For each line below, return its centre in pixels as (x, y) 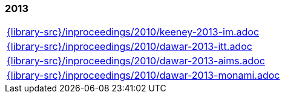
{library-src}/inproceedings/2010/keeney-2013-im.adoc (133, 32)
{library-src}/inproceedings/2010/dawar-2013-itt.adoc (129, 47)
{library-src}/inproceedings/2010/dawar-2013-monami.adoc (143, 75)
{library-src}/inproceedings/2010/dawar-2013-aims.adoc (136, 61)
